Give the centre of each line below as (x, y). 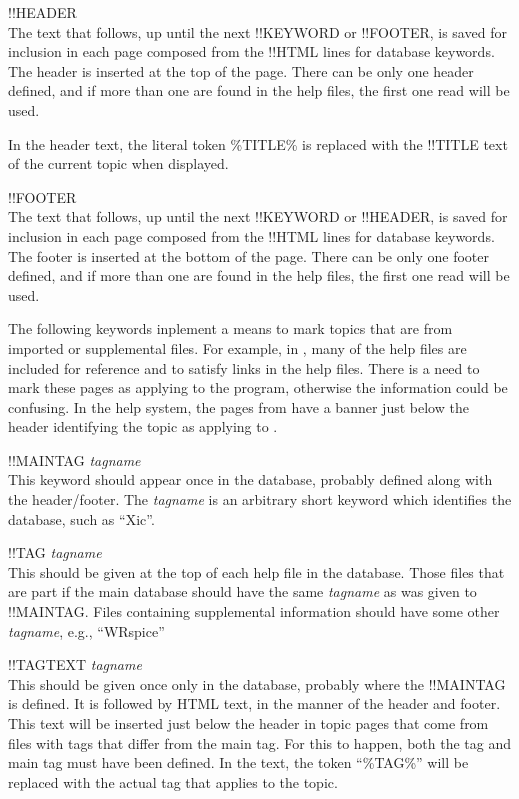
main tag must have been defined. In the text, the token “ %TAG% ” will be (238, 762)
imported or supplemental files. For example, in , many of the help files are (237, 347)
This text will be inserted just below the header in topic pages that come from (248, 723)
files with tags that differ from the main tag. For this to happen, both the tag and (260, 742)
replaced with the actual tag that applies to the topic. (173, 781)
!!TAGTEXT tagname (75, 664)
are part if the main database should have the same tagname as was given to (242, 591)
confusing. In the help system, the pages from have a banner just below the (238, 406)
